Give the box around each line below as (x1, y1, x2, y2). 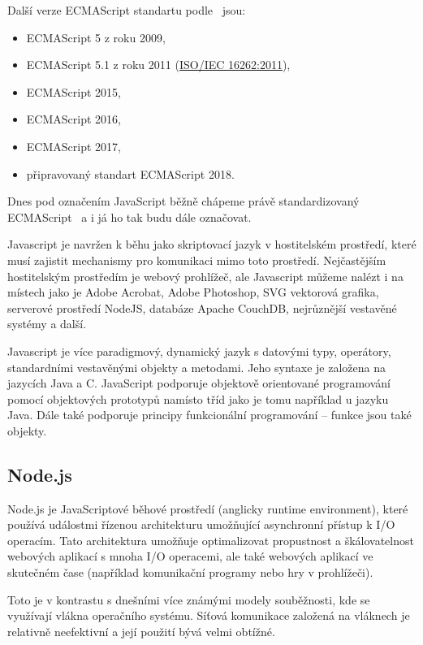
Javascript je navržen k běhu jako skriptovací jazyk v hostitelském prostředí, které (7, 236, 417, 253)
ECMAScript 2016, (26, 110, 121, 128)
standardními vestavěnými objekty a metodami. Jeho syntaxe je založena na (7, 358, 386, 375)
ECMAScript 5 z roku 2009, (26, 28, 166, 45)
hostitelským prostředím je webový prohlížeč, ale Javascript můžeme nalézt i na (7, 267, 404, 284)
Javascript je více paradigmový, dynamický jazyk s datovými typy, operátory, (7, 342, 391, 359)
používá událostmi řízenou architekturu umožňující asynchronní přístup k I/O (7, 516, 395, 533)
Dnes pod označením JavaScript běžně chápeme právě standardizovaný (7, 193, 360, 210)
